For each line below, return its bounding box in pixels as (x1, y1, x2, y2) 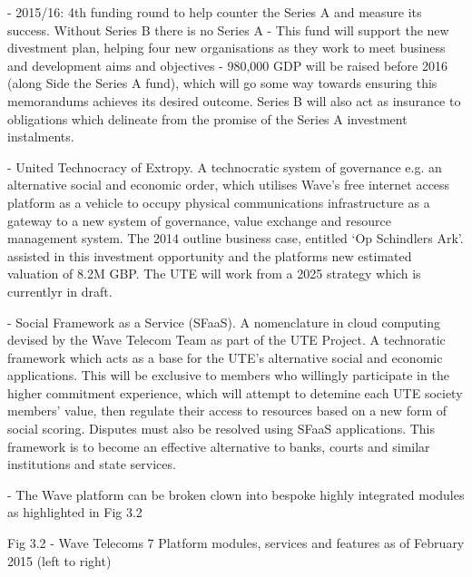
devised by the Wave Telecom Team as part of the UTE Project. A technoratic (7, 330, 446, 349)
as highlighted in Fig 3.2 (7, 503, 143, 522)
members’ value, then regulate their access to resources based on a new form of (7, 401, 447, 420)
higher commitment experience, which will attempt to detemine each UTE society (7, 383, 463, 402)
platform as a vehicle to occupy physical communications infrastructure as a (7, 192, 430, 211)
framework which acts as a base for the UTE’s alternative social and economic (7, 347, 443, 367)
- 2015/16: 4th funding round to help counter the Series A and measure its (7, 3, 422, 21)
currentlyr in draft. (7, 281, 113, 300)
